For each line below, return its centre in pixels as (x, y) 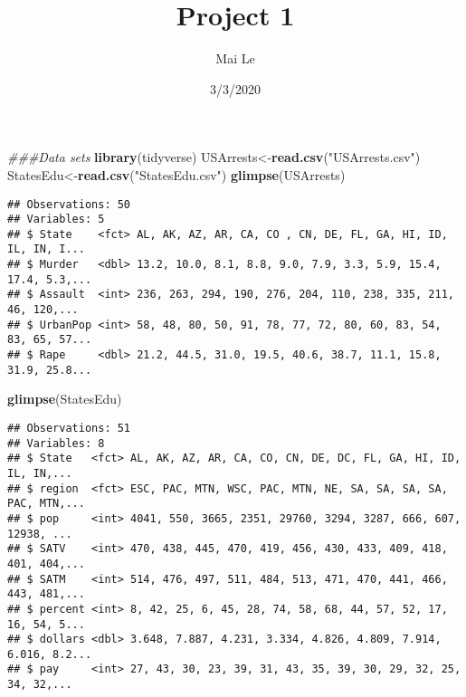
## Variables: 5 (56, 220)
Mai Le (235, 58)
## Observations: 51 (69, 428)
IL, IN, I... (46, 249)
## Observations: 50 (69, 204)
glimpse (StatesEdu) (65, 399)
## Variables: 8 (56, 443)
